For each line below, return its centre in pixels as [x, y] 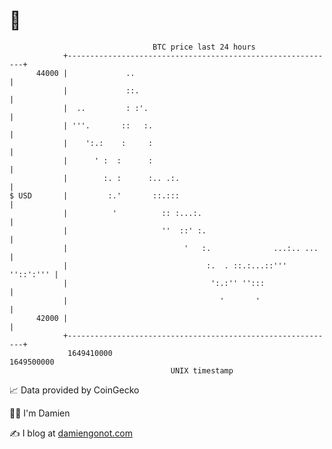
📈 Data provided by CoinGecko [74, 390]
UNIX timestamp [202, 370]
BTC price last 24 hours [204, 47]
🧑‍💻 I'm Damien [40, 413]
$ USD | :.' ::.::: [95, 195]
